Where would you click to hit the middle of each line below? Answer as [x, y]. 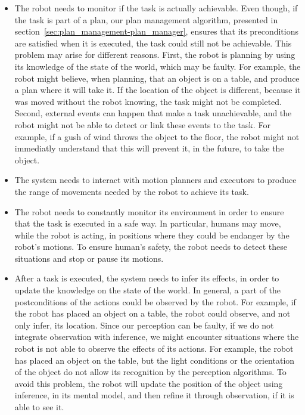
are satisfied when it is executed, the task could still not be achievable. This [153, 43]
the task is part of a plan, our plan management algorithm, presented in [146, 19]
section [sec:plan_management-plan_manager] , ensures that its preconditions [157, 31]
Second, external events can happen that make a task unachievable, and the [153, 113]
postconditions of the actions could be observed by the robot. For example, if [155, 301]
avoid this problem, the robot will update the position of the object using [149, 383]
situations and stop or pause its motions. [89, 258]
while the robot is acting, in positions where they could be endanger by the [152, 235]
